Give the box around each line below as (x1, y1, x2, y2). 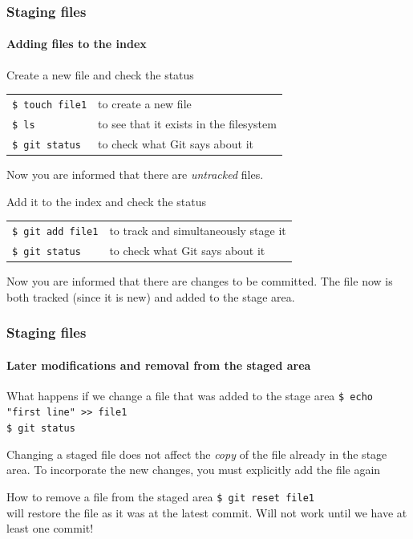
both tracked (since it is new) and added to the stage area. (6, 288, 295, 305)
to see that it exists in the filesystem (98, 115, 277, 132)
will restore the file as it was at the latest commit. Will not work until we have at (6, 504, 407, 521)
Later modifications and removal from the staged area (6, 356, 311, 373)
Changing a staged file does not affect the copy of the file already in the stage (6, 445, 387, 462)
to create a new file (98, 95, 192, 112)
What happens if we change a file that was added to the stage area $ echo (6, 387, 373, 403)
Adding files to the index (6, 35, 147, 52)
